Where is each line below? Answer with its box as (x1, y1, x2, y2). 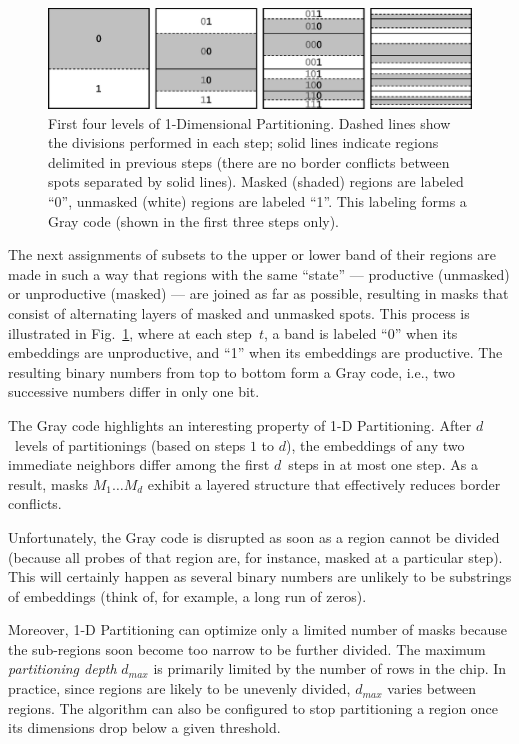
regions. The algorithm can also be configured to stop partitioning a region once (8, 697, 499, 718)
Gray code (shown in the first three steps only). (48, 210, 340, 231)
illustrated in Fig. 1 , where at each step (8, 322, 252, 343)
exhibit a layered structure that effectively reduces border (147, 473, 501, 494)
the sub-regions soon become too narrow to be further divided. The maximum (8, 638, 486, 659)
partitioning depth (8, 658, 117, 679)
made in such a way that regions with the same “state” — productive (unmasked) (8, 263, 510, 284)
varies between (387, 678, 477, 699)
